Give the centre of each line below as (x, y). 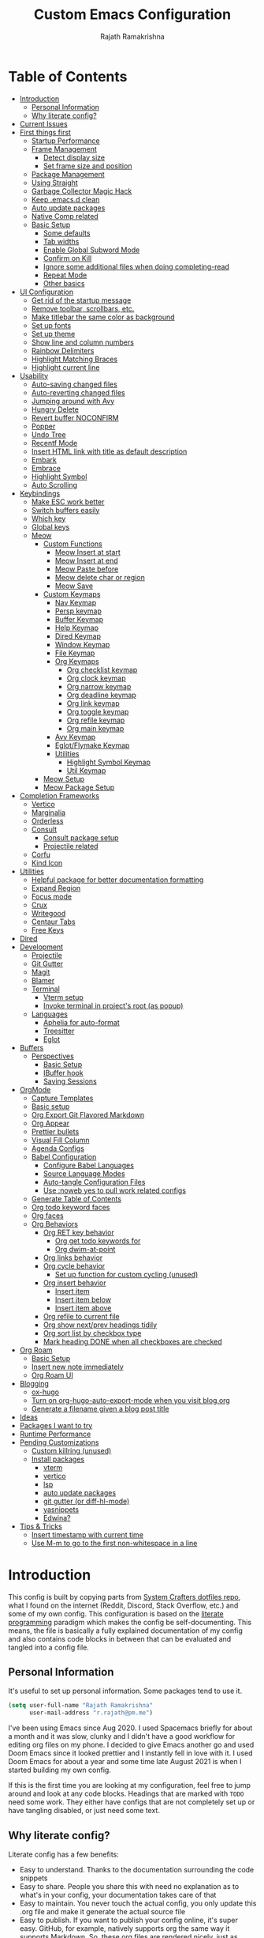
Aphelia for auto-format (81, 1022)
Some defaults (67, 233)
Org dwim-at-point (85, 1249)
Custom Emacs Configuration (132, 15)
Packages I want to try (56, 1425)
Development (41, 947)
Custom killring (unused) (71, 1450)
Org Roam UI (52, 1375)
